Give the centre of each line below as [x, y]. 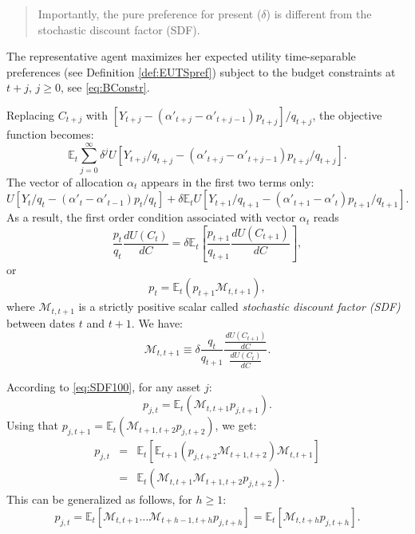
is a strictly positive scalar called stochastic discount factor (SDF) [239, 306]
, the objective [347, 114]
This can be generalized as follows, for [99, 499]
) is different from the [319, 14]
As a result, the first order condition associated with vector [151, 217]
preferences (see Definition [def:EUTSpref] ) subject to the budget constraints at [201, 71]
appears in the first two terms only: [227, 181]
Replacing [31, 114]
